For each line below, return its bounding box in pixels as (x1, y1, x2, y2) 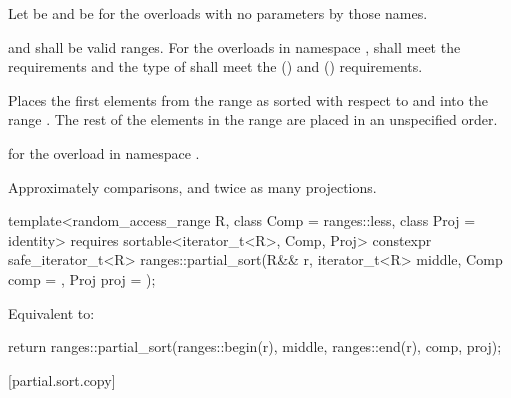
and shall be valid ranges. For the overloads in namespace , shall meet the (8, 36, 461, 57)
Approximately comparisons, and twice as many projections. (8, 176, 377, 197)
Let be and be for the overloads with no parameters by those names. (8, 3, 428, 23)
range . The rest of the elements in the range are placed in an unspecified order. (8, 109, 498, 130)
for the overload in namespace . (8, 142, 200, 163)
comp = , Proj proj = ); (8, 268, 156, 289)
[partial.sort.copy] (8, 369, 116, 390)
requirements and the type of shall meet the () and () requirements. (8, 56, 423, 77)
